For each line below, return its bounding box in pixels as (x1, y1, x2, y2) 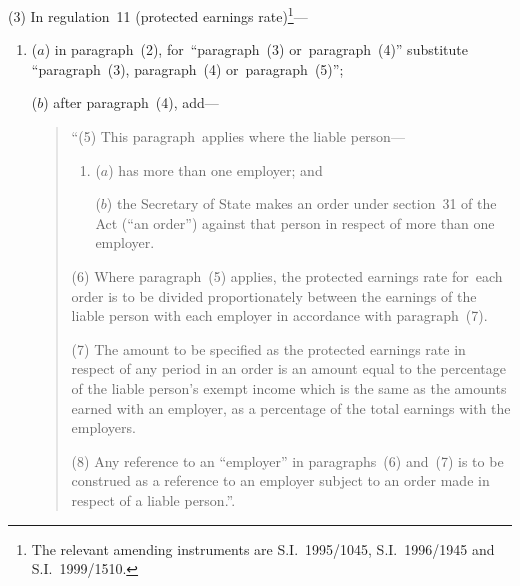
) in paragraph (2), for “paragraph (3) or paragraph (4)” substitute (44, 39, 468, 60)
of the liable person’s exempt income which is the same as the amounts (71, 377, 507, 398)
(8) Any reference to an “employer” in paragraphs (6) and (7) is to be (71, 450, 504, 471)
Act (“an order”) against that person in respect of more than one (95, 212, 495, 233)
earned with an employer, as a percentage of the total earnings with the (71, 397, 511, 418)
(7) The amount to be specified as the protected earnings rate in (71, 338, 466, 359)
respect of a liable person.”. (71, 489, 236, 510)
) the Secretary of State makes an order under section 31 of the (106, 193, 497, 214)
